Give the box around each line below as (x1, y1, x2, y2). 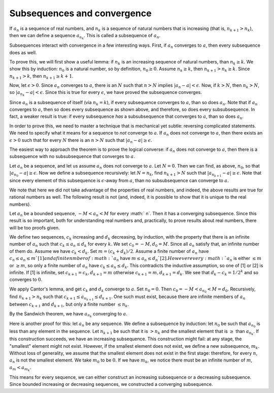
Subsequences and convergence (9, 8, 152, 19)
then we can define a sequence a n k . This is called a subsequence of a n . (9, 32, 161, 40)
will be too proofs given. (9, 224, 60, 231)
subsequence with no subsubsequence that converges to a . (9, 153, 135, 159)
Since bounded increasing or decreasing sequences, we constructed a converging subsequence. (9, 381, 213, 387)
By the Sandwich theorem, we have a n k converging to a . (9, 310, 128, 318)
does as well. (9, 49, 37, 55)
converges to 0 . (9, 277, 43, 283)
